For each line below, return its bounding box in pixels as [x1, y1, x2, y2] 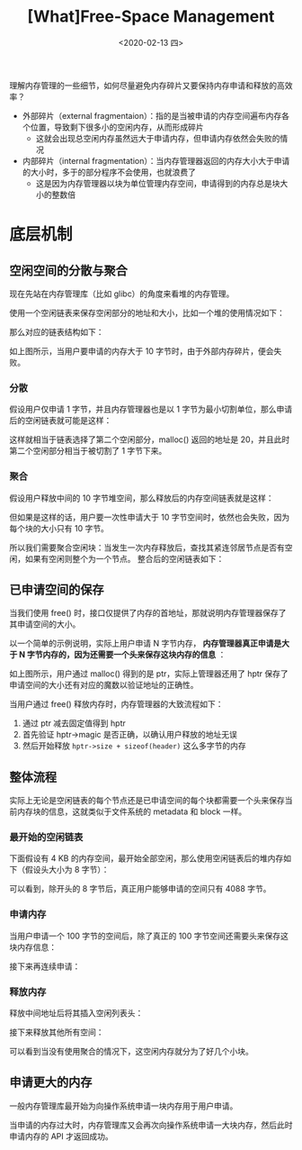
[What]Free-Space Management [27, 6, 275, 27]
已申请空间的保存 [9, 582, 104, 597]
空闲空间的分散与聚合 [9, 263, 128, 278]
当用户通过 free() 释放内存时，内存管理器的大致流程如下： [9, 699, 224, 710]
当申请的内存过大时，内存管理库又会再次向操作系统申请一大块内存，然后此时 [9, 1119, 293, 1130]
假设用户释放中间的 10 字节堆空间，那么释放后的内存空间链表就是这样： [9, 493, 274, 503]
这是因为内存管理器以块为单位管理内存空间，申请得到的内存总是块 [35, 177, 280, 188]
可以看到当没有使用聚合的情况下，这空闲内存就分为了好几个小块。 [9, 1046, 253, 1057]
